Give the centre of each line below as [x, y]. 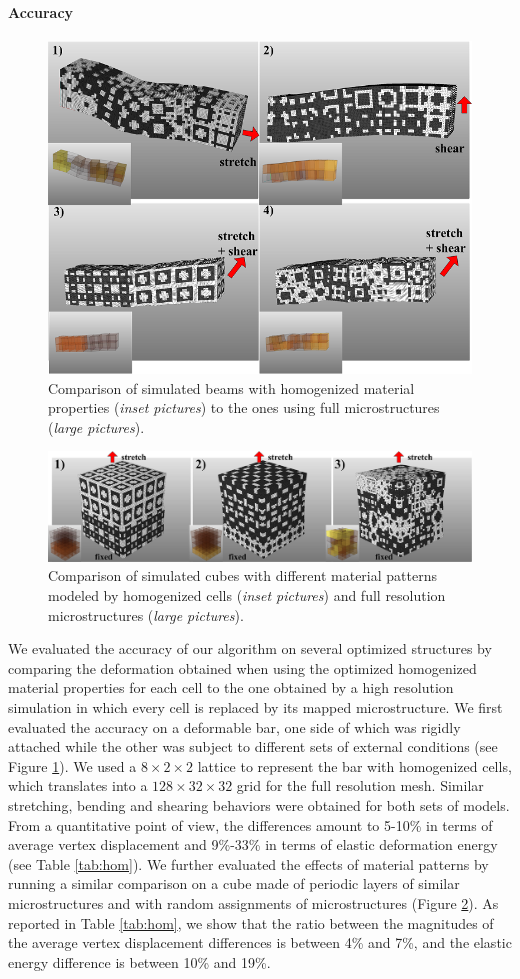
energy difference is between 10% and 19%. [139, 961]
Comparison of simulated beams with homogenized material [231, 387]
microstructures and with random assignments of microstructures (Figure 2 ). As [253, 902]
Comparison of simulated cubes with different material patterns [242, 575]
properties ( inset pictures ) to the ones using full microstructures [244, 407]
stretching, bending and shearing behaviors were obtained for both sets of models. [259, 805]
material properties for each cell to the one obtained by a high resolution [231, 687]
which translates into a [78, 785]
